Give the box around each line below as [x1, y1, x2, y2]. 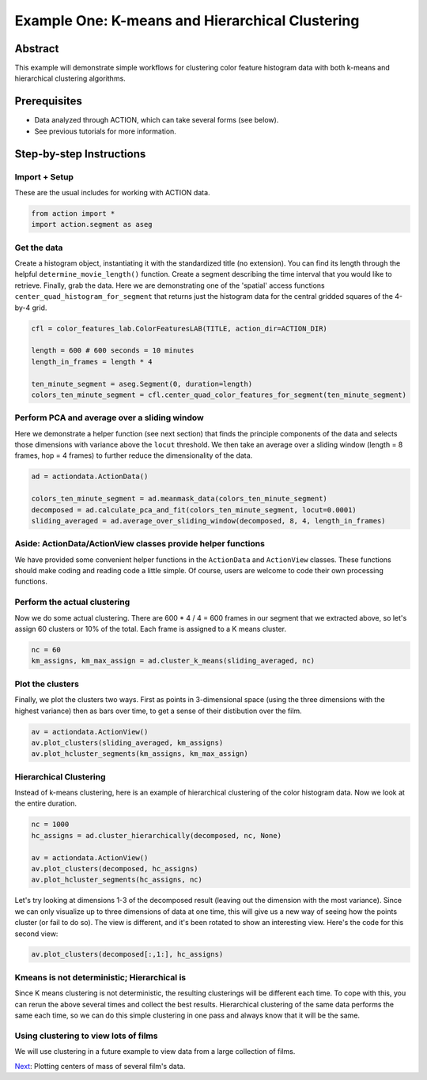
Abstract [14, 42, 59, 55]
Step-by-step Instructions [14, 147, 146, 160]
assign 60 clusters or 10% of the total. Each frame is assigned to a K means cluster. [14, 625, 287, 634]
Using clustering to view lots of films [14, 1030, 158, 1041]
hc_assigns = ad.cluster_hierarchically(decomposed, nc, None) [31, 831, 282, 840]
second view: [14, 929, 59, 938]
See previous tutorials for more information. [34, 127, 177, 136]
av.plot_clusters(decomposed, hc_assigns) [31, 864, 198, 873]
